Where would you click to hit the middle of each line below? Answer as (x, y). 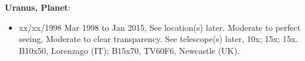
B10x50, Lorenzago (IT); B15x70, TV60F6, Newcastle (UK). (129, 50)
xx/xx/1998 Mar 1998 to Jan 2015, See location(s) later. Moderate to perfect (160, 27)
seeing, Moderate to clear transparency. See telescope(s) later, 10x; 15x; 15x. (158, 39)
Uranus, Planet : (38, 7)
